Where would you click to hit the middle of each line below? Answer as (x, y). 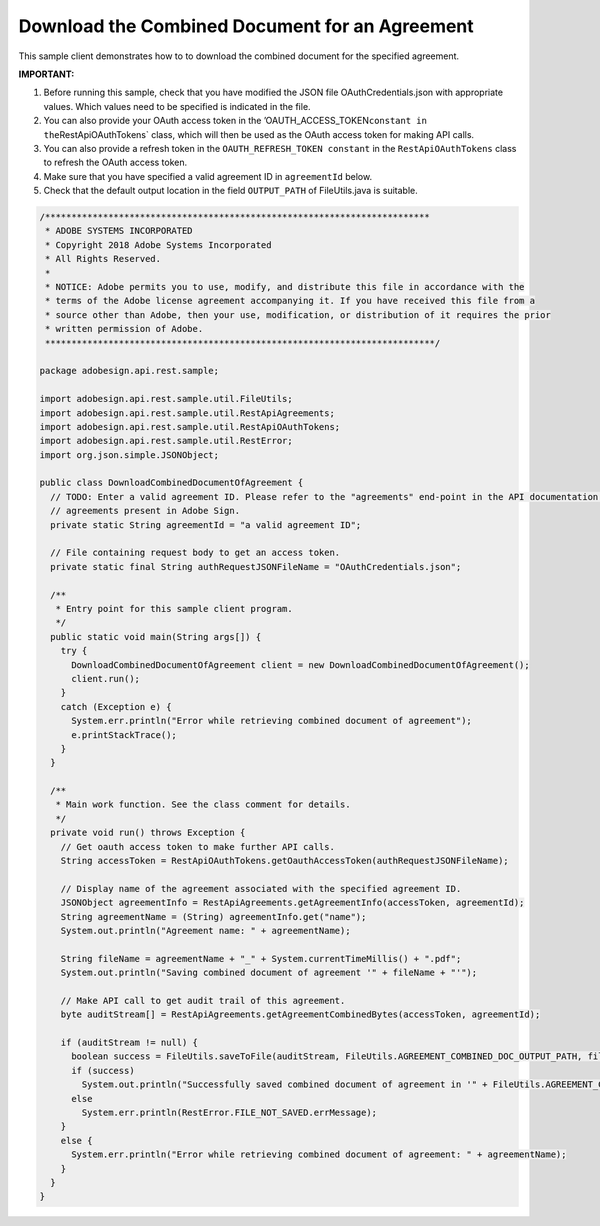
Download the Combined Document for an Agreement (246, 26)
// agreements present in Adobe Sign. (145, 511)
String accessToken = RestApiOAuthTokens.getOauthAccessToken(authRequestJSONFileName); (284, 861)
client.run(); (105, 678)
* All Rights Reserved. (103, 259)
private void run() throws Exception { (148, 833)
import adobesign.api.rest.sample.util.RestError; (166, 441)
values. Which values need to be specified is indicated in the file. (177, 106)
